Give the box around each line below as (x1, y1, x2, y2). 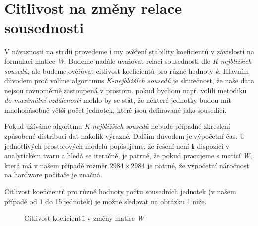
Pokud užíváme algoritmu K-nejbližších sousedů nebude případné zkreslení (4, 121, 230, 131)
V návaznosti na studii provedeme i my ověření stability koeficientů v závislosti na (4, 46, 254, 56)
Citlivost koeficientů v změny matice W (24, 213, 144, 223)
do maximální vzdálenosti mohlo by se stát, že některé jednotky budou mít (4, 95, 232, 105)
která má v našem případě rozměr (4, 160, 108, 170)
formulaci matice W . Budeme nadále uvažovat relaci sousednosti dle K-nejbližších (4, 56, 252, 66)
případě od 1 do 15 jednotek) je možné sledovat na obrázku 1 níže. (4, 196, 207, 206)
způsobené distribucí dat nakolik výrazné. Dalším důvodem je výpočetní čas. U (4, 131, 245, 141)
